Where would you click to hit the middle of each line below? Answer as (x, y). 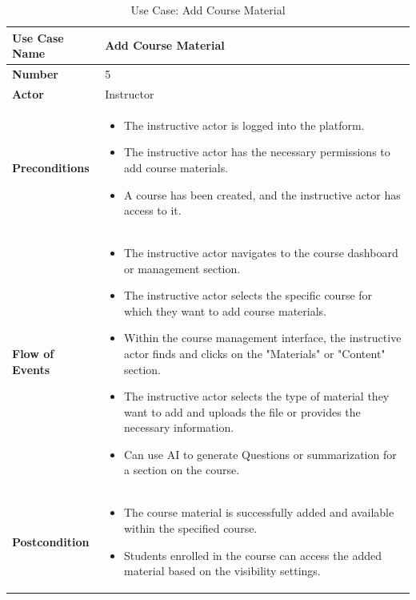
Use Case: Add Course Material (208, 10)
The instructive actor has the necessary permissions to (257, 152)
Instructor (130, 93)
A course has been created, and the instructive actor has (262, 194)
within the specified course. (191, 528)
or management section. (182, 268)
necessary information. (179, 427)
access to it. (153, 210)
